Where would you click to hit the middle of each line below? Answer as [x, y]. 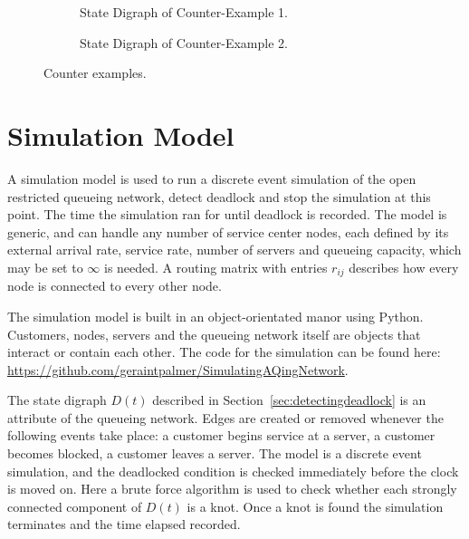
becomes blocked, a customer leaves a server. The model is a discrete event [215, 453]
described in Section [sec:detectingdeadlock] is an [289, 400]
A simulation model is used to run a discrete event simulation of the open [212, 178]
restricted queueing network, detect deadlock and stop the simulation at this [219, 196]
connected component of [75, 506]
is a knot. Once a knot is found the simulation [315, 506]
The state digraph [57, 400]
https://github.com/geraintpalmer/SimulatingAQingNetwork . [178, 369]
